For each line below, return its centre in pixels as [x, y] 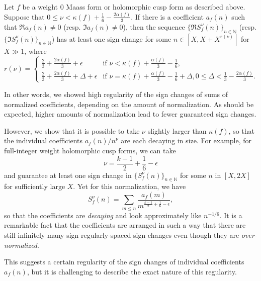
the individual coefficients [43, 140]
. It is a [231, 215]
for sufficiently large [35, 186]
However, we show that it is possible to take [72, 130]
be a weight [40, 7]
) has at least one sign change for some [111, 38]
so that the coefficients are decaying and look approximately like [103, 215]
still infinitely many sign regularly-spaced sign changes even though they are [122, 235]
